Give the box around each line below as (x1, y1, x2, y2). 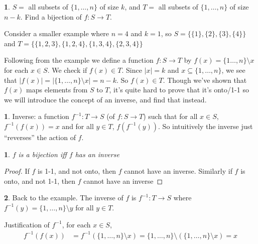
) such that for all (143, 111, 198, 121)
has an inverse (75, 149, 119, 159)
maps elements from (26, 84, 88, 95)
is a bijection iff (18, 149, 67, 159)
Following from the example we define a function (4, 55, 154, 65)
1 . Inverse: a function (4, 111, 69, 121)
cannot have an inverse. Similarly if (124, 166, 232, 176)
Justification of (4, 219, 50, 229)
